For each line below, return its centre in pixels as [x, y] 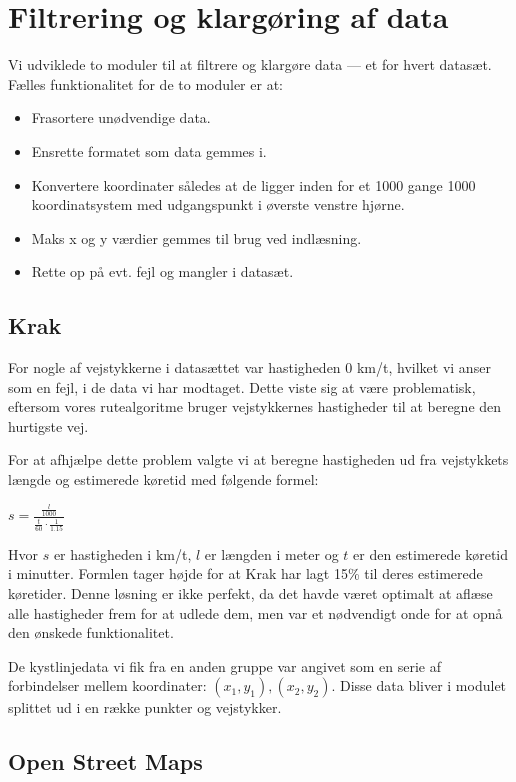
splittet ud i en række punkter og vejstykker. [145, 707]
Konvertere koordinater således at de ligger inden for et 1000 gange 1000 [253, 184]
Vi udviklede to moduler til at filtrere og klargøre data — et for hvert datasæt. [250, 64]
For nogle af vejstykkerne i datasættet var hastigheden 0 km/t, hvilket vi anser [249, 367]
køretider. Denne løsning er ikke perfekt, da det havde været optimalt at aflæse [250, 592]
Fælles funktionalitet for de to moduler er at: [145, 83]
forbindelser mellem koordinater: [107, 685]
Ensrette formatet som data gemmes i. [149, 150]
